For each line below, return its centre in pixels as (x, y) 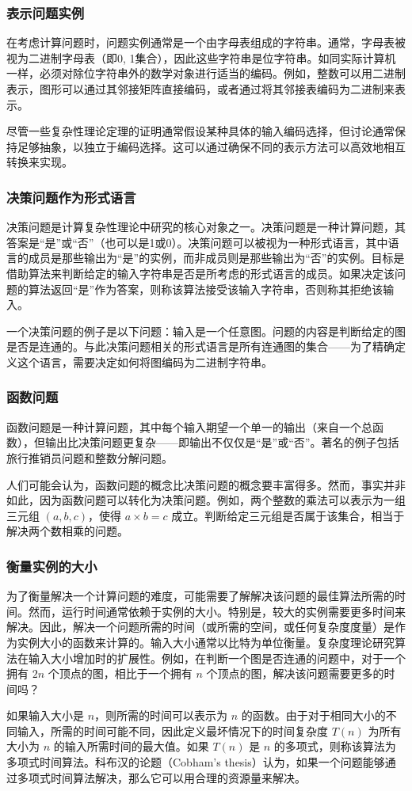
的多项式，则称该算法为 (335, 746)
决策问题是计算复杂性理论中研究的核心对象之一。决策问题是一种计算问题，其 (206, 227)
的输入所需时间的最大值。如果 (131, 746)
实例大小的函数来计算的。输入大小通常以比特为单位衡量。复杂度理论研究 (206, 642)
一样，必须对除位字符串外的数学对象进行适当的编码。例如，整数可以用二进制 (206, 73)
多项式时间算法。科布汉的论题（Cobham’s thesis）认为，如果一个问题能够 (196, 762)
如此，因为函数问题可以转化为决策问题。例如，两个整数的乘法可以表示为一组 (206, 500)
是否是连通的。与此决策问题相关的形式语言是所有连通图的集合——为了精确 (200, 346)
